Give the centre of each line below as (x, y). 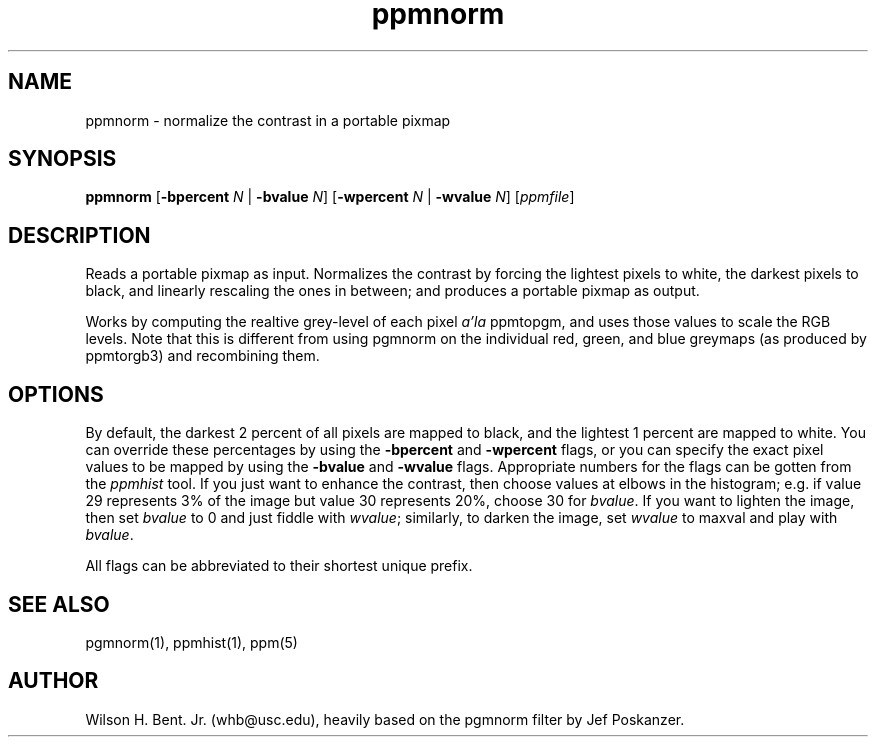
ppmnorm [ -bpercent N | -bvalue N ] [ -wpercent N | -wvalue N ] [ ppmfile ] (330, 197)
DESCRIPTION (79, 235)
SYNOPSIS (62, 159)
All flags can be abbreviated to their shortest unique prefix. (279, 566)
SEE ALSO (59, 604)
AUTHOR (53, 681)
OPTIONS (56, 394)
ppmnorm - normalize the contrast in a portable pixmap (268, 120)
